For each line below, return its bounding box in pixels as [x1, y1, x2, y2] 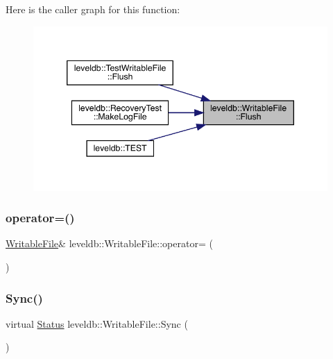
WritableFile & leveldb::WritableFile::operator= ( [6, 236, 213, 251]
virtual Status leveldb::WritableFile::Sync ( [6, 316, 188, 331]
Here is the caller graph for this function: [6, 2, 180, 16]
